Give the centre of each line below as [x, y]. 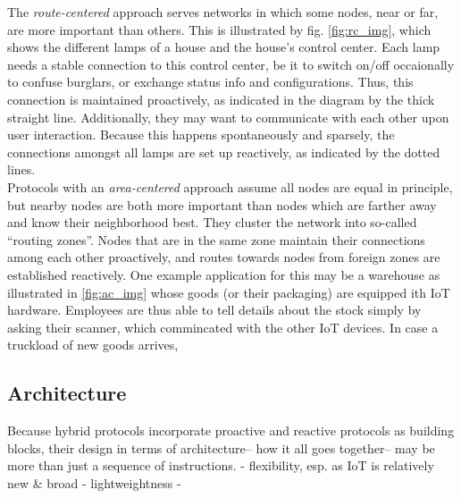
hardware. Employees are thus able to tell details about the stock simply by [214, 310]
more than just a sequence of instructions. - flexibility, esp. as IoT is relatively [221, 465]
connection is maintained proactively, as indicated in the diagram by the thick [221, 99]
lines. [21, 169]
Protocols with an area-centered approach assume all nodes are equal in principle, [230, 186]
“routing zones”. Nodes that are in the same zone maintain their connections [216, 239]
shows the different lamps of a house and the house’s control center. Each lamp [224, 47]
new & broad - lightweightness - [94, 482]
